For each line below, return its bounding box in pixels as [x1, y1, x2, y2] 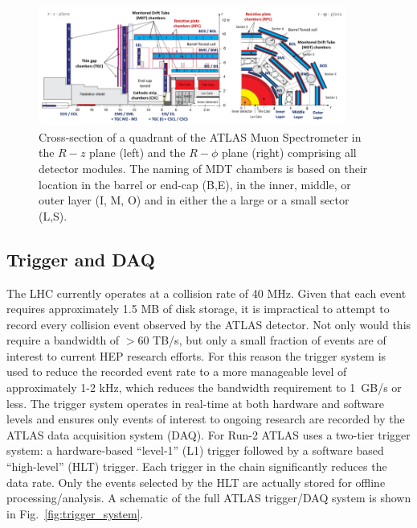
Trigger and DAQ [6, 246, 155, 271]
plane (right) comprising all [221, 144, 357, 161]
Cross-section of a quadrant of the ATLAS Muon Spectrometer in [39, 128, 362, 145]
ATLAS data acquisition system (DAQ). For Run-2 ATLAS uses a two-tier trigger [6, 426, 411, 443]
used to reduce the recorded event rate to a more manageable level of [6, 363, 347, 380]
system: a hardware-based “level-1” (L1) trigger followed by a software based [6, 442, 384, 459]
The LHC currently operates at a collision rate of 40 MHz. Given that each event [6, 284, 407, 301]
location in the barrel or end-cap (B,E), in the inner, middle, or [39, 175, 351, 192]
